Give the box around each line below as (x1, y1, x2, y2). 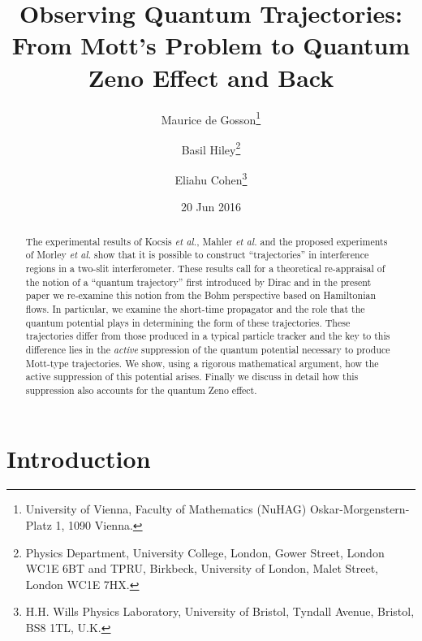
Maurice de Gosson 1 (161, 108, 261, 128)
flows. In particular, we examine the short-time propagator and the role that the (25, 301, 365, 315)
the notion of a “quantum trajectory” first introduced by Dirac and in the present (25, 275, 372, 288)
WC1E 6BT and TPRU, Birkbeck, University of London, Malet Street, (25, 560, 379, 577)
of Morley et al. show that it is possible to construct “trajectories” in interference (25, 248, 369, 262)
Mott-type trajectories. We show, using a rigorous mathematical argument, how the (25, 356, 379, 370)
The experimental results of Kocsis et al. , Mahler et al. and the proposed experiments (25, 234, 388, 248)
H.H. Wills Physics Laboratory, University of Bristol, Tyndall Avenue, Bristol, (25, 603, 415, 620)
